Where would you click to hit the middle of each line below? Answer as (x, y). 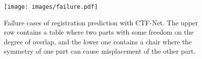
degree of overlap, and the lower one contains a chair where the (98, 41)
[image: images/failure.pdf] (51, 7)
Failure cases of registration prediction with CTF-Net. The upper (101, 22)
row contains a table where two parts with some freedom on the (99, 32)
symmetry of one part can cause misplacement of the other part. (100, 51)
